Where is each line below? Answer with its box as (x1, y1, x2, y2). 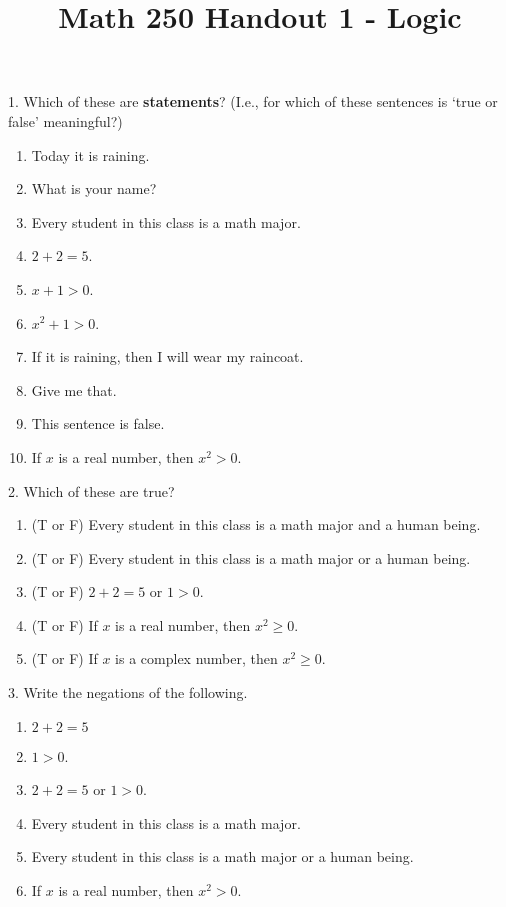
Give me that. (31, 379, 117, 400)
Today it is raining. (31, 144, 150, 165)
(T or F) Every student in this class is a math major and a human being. (31, 514, 481, 535)
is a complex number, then (115, 648, 278, 669)
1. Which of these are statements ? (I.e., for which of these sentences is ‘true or (8, 91, 498, 112)
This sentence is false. (31, 413, 165, 434)
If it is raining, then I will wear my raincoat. (31, 346, 304, 367)
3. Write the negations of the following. (8, 682, 248, 703)
